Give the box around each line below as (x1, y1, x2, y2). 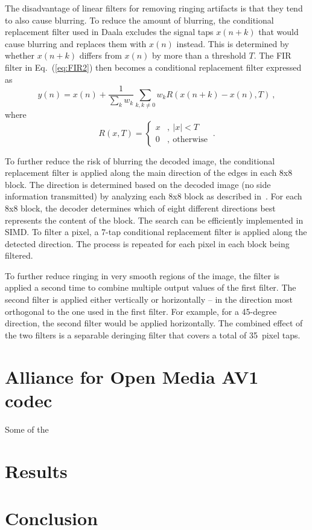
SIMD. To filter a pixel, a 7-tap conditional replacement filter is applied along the (5, 225, 307, 238)
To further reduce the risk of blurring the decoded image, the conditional (5, 154, 275, 167)
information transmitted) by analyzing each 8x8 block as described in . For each (5, 190, 302, 202)
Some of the (5, 422, 49, 435)
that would (258, 25, 299, 38)
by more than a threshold (152, 49, 246, 62)
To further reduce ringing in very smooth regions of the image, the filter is (5, 269, 280, 282)
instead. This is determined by (176, 37, 289, 50)
